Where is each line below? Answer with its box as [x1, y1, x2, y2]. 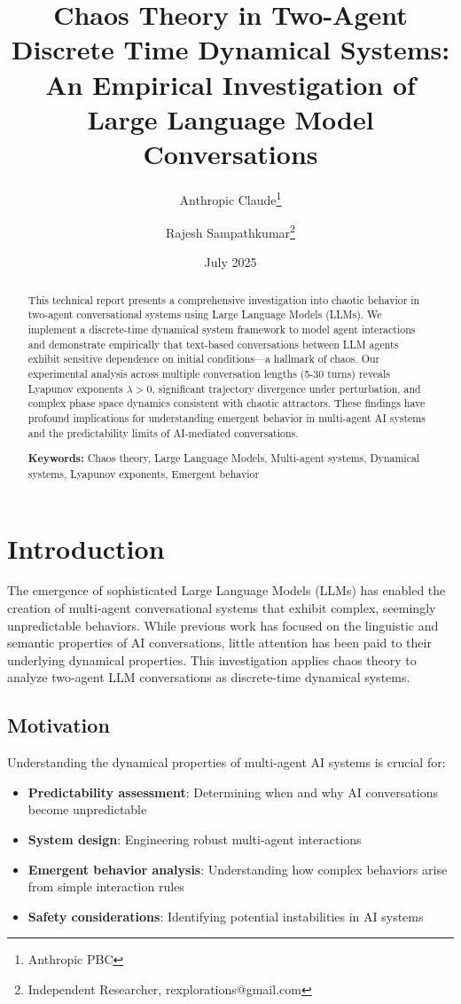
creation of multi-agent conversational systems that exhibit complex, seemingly [7, 599, 436, 617]
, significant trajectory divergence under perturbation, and [152, 380, 421, 396]
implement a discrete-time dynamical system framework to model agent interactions [27, 322, 416, 337]
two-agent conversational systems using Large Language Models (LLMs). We [27, 307, 382, 322]
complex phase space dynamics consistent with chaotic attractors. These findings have [27, 396, 426, 411]
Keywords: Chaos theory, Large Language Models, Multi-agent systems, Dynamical [27, 451, 420, 467]
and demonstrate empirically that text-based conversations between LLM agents [27, 336, 399, 351]
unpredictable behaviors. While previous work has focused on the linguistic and [7, 616, 439, 634]
